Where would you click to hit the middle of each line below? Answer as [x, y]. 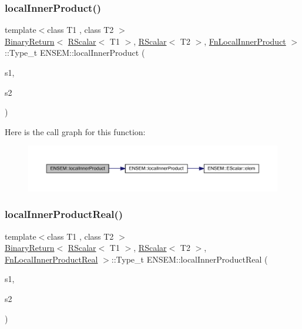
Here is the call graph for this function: [75, 131]
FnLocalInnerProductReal [51, 259]
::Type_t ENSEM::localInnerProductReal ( [189, 259]
